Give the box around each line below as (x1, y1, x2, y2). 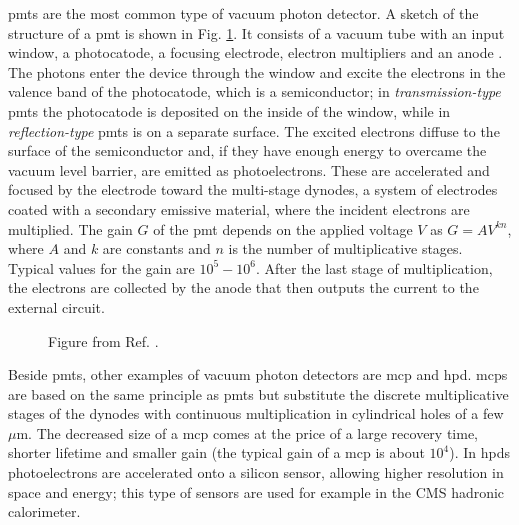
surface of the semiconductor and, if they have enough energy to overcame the (8, 140, 487, 161)
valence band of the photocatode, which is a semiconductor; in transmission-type (8, 81, 501, 102)
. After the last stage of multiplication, (255, 257, 493, 278)
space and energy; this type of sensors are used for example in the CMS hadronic (8, 481, 505, 502)
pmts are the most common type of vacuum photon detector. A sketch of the (8, 3, 479, 23)
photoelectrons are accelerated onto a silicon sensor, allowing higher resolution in (8, 462, 504, 483)
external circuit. (8, 296, 105, 317)
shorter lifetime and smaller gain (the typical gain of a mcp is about (8, 442, 425, 463)
